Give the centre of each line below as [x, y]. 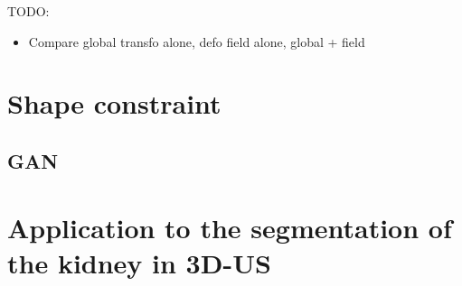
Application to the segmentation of [230, 227]
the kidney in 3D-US [139, 262]
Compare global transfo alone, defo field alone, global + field [197, 41]
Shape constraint [114, 103]
